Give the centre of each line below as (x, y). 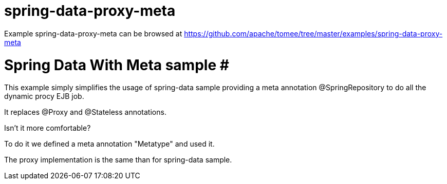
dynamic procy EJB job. (44, 96)
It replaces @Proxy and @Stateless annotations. (85, 112)
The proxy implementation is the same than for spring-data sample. (118, 160)
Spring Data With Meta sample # (117, 65)
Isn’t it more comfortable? (48, 128)
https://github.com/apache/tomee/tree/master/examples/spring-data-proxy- (313, 33)
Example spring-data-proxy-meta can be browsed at (93, 33)
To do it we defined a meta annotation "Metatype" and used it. (109, 144)
